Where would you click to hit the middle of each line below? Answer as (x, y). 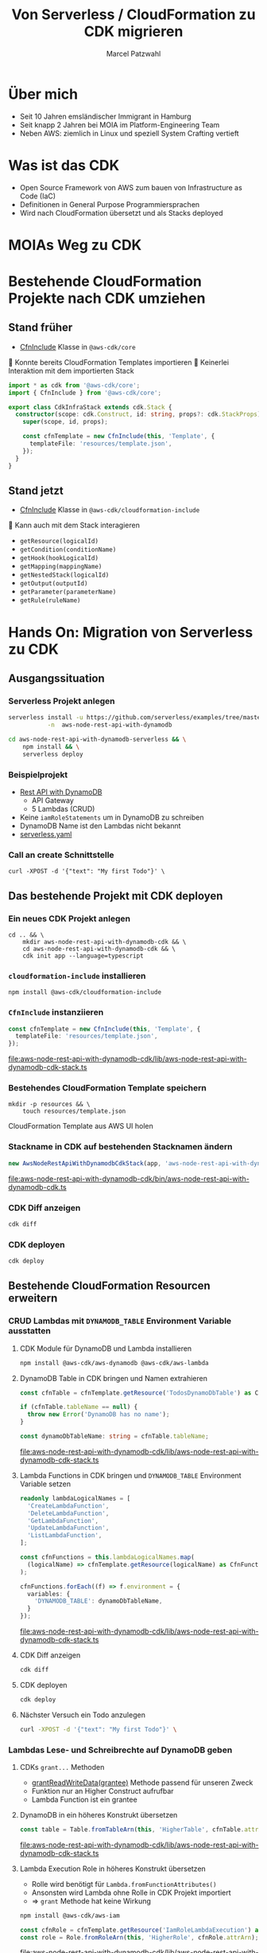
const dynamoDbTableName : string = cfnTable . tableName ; (114, 1436)
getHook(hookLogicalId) (59, 558)
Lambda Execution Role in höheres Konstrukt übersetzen (113, 1869)
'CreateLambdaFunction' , (68, 1506)
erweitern (33, 1299)
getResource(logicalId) (59, 542)
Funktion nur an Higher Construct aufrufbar (103, 1791)
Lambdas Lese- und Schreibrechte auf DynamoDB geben (120, 1750)
